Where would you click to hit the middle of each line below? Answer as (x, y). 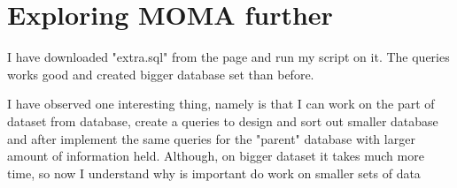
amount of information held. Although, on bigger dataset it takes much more (216, 156)
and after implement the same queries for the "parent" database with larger (211, 138)
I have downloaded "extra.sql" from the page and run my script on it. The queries (228, 57)
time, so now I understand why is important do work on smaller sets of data (214, 173)
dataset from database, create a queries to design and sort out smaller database (223, 120)
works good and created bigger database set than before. (161, 74)
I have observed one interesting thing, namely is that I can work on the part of (221, 104)
